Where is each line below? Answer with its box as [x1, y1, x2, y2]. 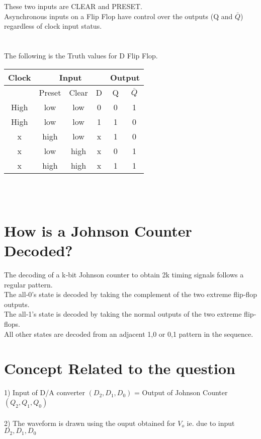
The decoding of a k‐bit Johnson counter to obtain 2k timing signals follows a [4, 269, 244, 280]
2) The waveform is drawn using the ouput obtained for [4, 417, 176, 428]
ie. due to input [187, 417, 235, 428]
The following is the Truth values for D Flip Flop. [4, 50, 158, 60]
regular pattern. [4, 279, 53, 289]
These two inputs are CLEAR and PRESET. [4, 1, 142, 11]
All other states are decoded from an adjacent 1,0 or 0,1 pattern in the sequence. [4, 328, 253, 339]
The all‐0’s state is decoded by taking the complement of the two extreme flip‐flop [4, 289, 257, 300]
